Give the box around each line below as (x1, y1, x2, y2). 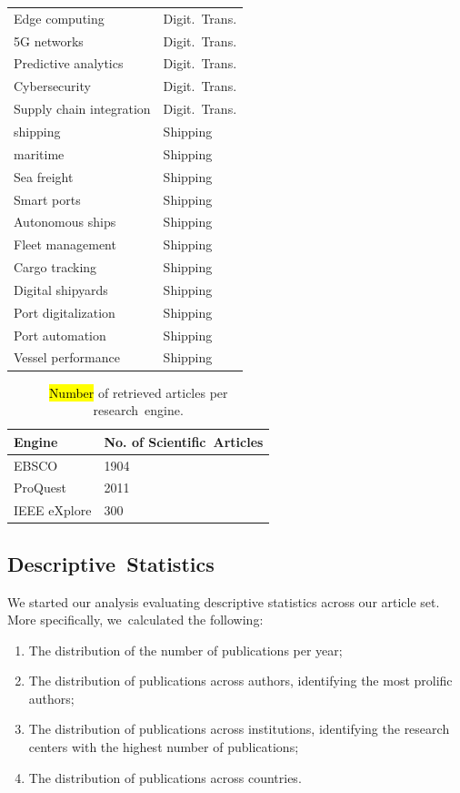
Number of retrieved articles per (48, 382, 228, 402)
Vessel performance (14, 348, 120, 367)
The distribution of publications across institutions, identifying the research (28, 719, 450, 738)
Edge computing (14, 8, 105, 27)
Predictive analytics (14, 54, 124, 73)
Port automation (14, 325, 106, 344)
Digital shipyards (14, 280, 108, 299)
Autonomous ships (14, 212, 116, 231)
